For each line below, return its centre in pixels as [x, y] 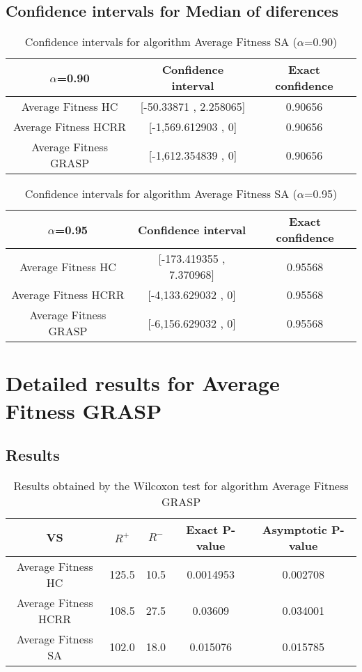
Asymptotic [294, 529]
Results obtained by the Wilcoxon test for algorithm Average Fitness [181, 485]
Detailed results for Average [143, 383]
